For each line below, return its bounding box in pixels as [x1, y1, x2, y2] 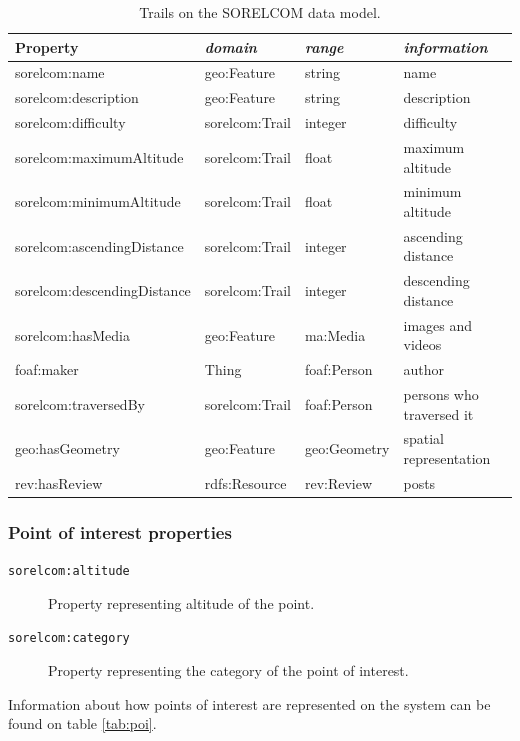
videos [403, 334, 442, 355]
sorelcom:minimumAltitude [15, 191, 181, 212]
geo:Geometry [304, 438, 390, 459]
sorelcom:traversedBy [15, 393, 145, 414]
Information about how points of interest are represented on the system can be [8, 693, 491, 714]
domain [204, 36, 257, 57]
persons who [403, 384, 479, 404]
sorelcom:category [8, 631, 130, 646]
